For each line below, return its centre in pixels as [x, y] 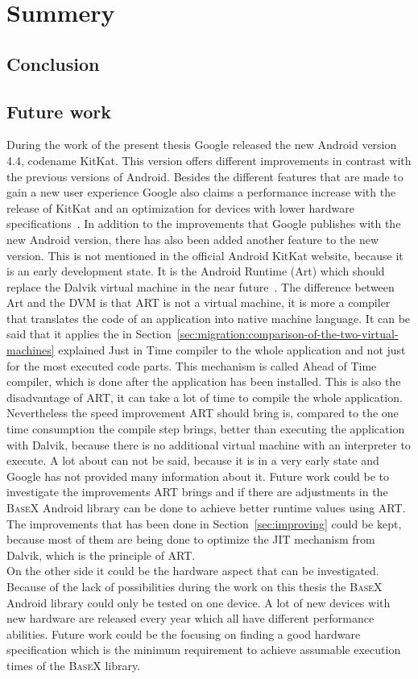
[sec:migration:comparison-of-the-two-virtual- [288, 334]
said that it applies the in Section [89, 334]
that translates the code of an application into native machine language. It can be [209, 318]
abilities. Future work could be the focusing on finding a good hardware [184, 633]
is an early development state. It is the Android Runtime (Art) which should [196, 271]
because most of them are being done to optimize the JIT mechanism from [191, 539]
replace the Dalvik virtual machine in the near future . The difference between [201, 286]
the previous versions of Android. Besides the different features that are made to [205, 176]
